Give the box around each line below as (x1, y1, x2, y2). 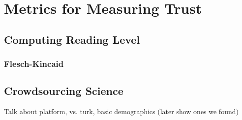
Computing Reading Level (4, 31, 140, 47)
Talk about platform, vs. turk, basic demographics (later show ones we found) (4, 106, 239, 117)
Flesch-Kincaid (4, 58, 64, 70)
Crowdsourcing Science (4, 83, 123, 98)
